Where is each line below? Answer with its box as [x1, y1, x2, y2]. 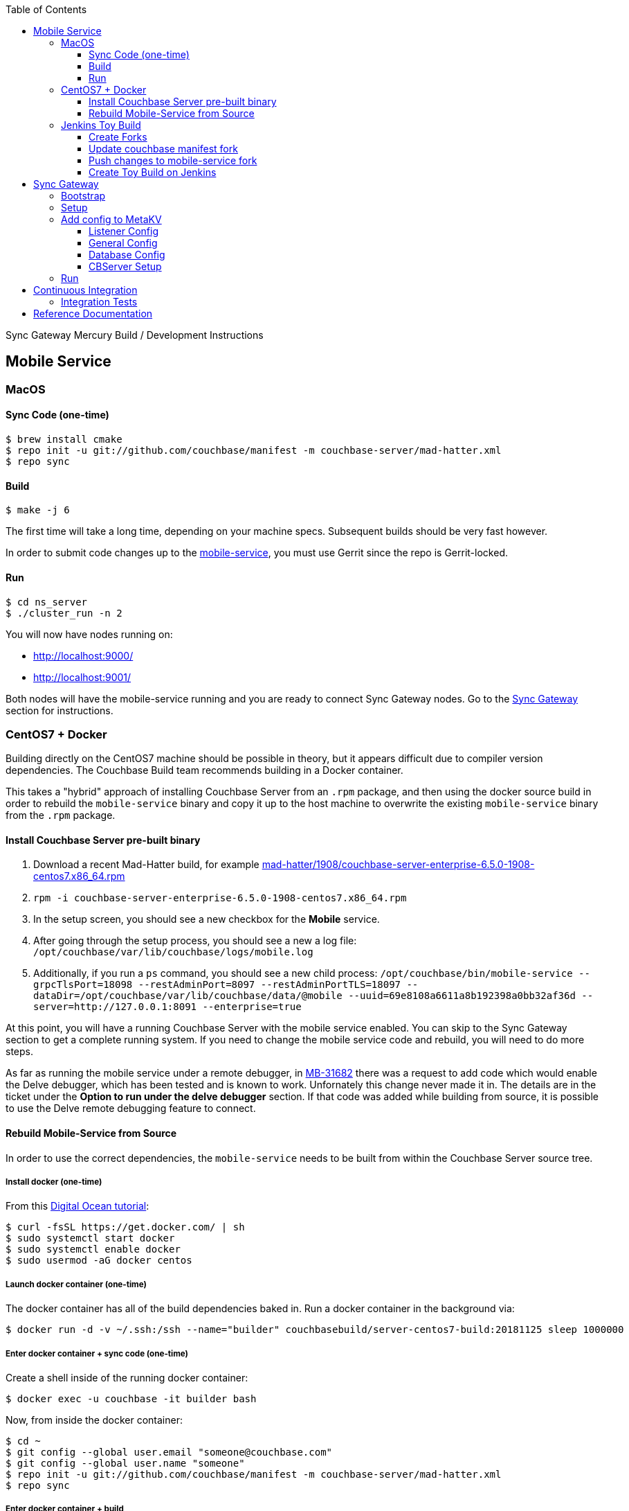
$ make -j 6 [6, 504, 70, 516]
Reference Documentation [33, 308, 153, 319]
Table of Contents [6, 3, 87, 15]
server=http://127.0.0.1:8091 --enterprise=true [33, 1001, 302, 1013]
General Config [89, 237, 158, 249]
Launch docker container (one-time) [6, 1279, 147, 1289]
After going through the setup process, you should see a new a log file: [33, 935, 357, 947]
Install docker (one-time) [6, 1177, 102, 1187]
